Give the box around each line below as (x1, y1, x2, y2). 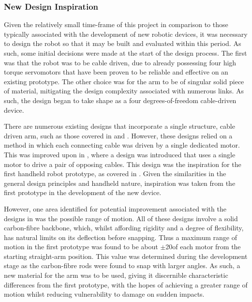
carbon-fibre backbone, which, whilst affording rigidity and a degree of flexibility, (4, 223, 244, 233)
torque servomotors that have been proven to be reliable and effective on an (4, 67, 228, 77)
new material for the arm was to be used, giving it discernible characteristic (4, 270, 228, 280)
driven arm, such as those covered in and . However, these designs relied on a (4, 130, 233, 140)
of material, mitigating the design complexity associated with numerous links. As (4, 86, 244, 96)
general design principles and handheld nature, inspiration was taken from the (4, 178, 236, 188)
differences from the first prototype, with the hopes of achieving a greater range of (4, 279, 248, 289)
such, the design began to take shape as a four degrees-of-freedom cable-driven (4, 95, 237, 105)
